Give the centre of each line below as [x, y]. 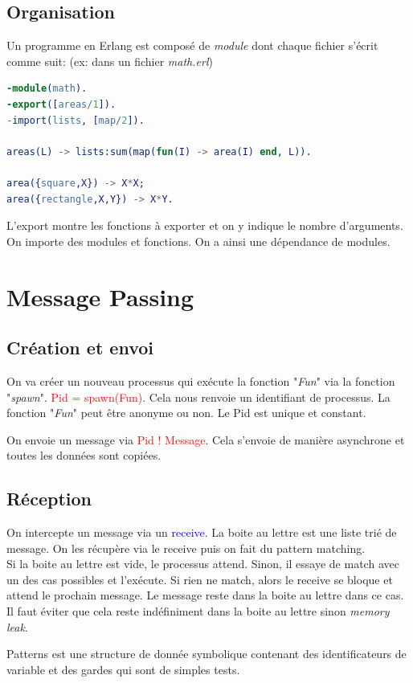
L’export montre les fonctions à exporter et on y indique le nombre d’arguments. [205, 225]
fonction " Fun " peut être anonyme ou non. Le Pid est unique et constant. [186, 413]
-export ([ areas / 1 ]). [61, 104]
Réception [49, 499]
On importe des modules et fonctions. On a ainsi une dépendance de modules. [198, 241]
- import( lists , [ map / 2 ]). [76, 120]
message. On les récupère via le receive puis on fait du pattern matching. [186, 548]
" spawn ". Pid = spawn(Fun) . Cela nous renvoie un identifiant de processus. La [198, 397]
